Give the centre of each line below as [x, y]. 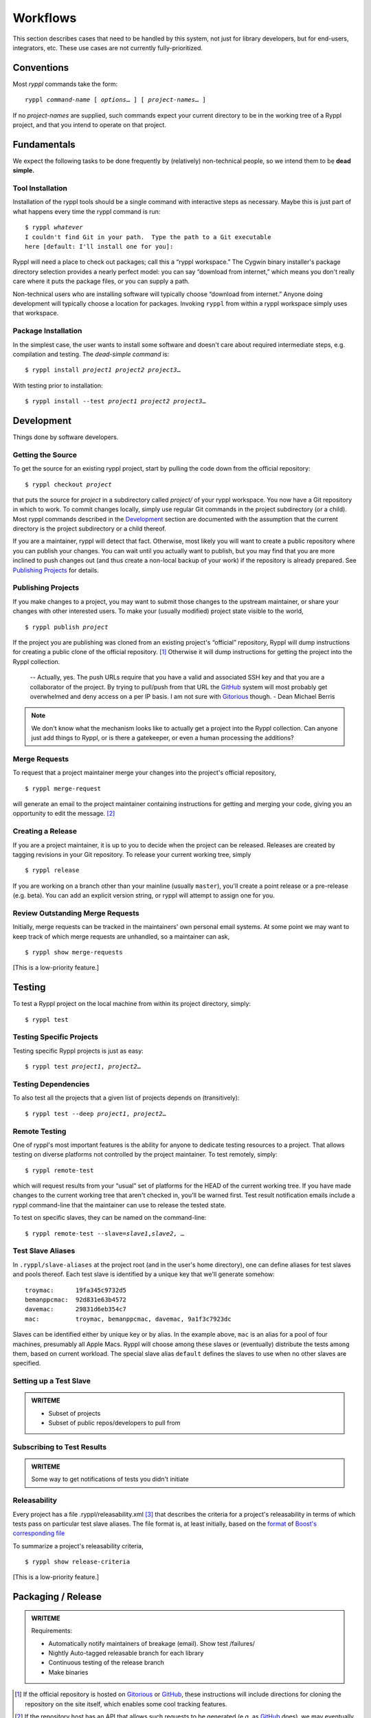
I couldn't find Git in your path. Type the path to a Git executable [148, 237]
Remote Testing [40, 1131]
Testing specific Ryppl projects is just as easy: [78, 1051]
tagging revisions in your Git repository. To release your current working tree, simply [132, 854]
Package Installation [47, 331]
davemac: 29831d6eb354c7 [76, 1309]
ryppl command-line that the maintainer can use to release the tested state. [120, 1205]
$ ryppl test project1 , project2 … [83, 1067]
